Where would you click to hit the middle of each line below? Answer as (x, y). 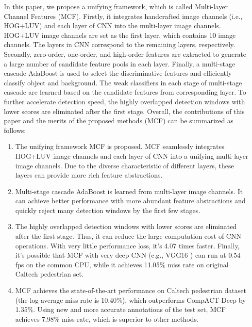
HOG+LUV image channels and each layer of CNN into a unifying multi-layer (132, 155)
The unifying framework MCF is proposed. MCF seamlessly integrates (120, 146)
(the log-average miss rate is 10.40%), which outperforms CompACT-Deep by (131, 300)
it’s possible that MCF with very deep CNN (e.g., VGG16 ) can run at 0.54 (128, 255)
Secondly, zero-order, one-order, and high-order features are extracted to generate (125, 54)
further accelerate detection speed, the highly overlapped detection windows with (125, 101)
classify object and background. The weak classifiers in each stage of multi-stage (123, 82)
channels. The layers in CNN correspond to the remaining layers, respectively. (120, 44)
